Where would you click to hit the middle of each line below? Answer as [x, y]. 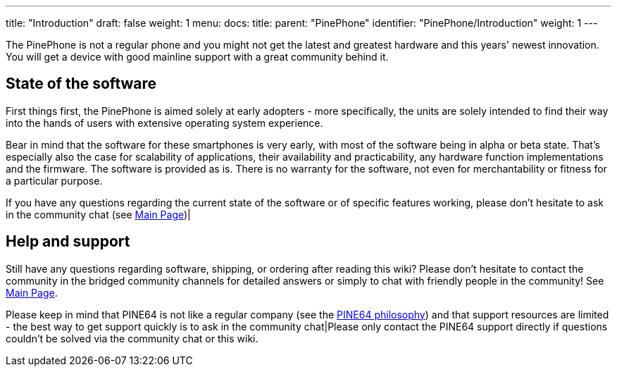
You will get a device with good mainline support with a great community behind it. [197, 57]
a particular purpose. [54, 180]
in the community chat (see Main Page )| [98, 214]
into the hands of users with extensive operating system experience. [164, 123]
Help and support [68, 242]
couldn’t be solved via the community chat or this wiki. [132, 338]
